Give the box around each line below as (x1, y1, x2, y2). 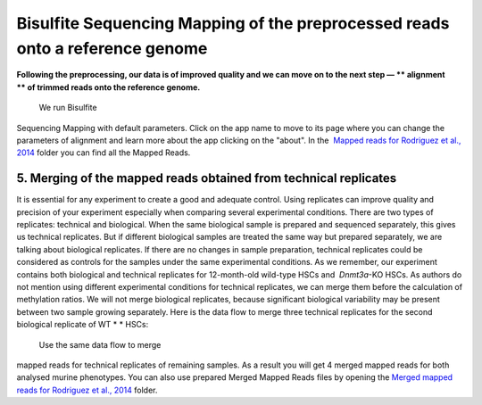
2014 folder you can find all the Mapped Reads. (16, 147, 191, 158)
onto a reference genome (16, 38, 208, 58)
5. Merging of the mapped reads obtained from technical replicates (16, 170, 397, 186)
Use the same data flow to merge (38, 339, 162, 350)
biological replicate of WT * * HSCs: (16, 319, 149, 330)
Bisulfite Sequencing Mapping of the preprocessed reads (16, 13, 450, 33)
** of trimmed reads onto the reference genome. (16, 81, 201, 93)
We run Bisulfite (38, 103, 97, 113)
